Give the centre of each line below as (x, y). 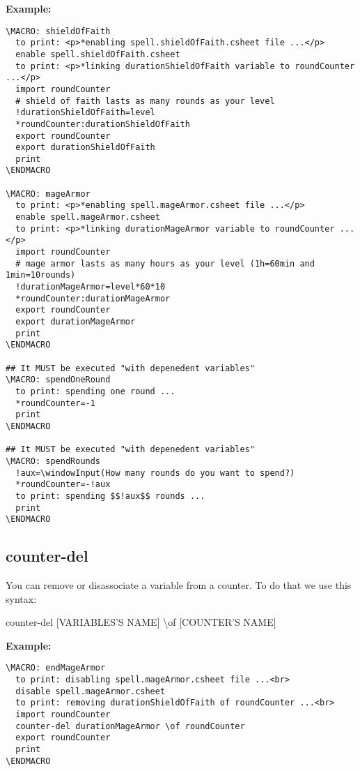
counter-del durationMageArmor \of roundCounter (130, 726)
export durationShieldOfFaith (85, 148)
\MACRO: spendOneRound (58, 380)
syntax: (21, 598)
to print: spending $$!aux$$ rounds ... (110, 496)
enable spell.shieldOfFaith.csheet (98, 54)
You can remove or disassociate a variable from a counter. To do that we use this (179, 585)
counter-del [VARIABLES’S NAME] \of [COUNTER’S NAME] (141, 622)
